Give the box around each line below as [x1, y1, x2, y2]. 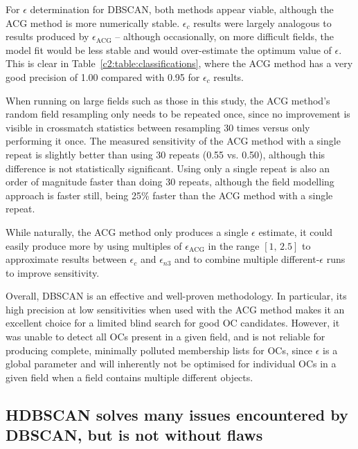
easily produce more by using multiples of [6, 238, 182, 253]
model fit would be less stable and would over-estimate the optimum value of [6, 42, 332, 57]
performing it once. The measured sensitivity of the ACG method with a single [6, 134, 341, 148]
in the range [208, 238, 260, 253]
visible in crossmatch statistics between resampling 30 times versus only [6, 120, 310, 134]
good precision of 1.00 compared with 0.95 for [6, 69, 200, 84]
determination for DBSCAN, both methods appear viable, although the [30, 2, 334, 16]
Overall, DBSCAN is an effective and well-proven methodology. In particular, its [6, 288, 347, 303]
